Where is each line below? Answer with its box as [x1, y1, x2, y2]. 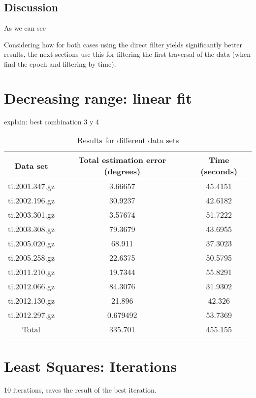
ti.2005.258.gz [8, 252, 55, 264]
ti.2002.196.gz [8, 195, 55, 206]
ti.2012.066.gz [8, 280, 55, 292]
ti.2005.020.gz [8, 238, 55, 249]
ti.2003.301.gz [8, 209, 55, 221]
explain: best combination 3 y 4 [4, 116, 99, 126]
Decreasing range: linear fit [4, 87, 192, 108]
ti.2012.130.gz [8, 295, 55, 307]
